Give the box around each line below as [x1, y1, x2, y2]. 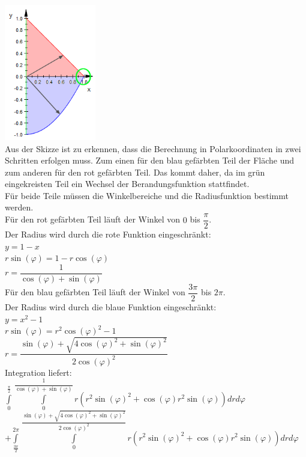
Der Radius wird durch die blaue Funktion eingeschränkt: [5, 301, 217, 313]
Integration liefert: [5, 366, 72, 378]
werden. [5, 201, 34, 213]
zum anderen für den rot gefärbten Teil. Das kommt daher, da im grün [5, 165, 265, 178]
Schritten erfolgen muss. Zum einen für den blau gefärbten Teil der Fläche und [5, 154, 295, 167]
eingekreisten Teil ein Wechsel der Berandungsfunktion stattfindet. [5, 177, 250, 190]
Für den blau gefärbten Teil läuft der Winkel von [5, 286, 185, 298]
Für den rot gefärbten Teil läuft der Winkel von [5, 213, 181, 225]
